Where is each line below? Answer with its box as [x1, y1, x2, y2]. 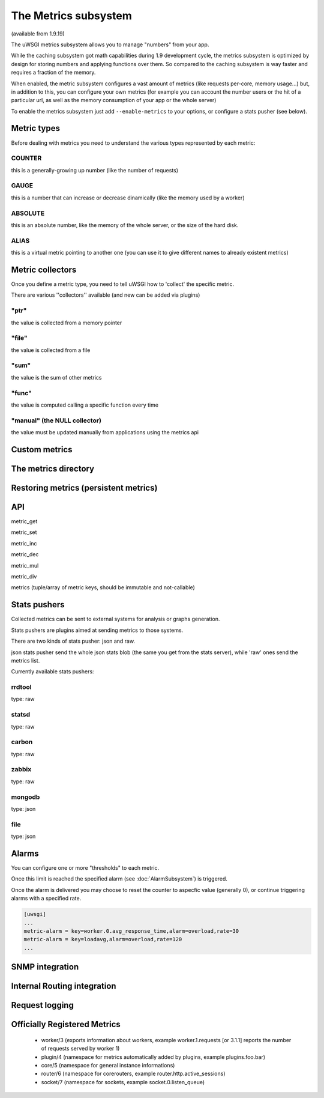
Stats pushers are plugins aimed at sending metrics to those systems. [11, 626, 184, 634]
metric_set [11, 529, 37, 536]
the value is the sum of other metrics [11, 374, 102, 381]
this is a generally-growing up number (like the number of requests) [11, 166, 179, 174]
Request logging [11, 1000, 74, 1010]
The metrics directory [11, 463, 95, 474]
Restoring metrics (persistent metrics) [11, 482, 158, 493]
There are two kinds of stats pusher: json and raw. [11, 637, 135, 645]
